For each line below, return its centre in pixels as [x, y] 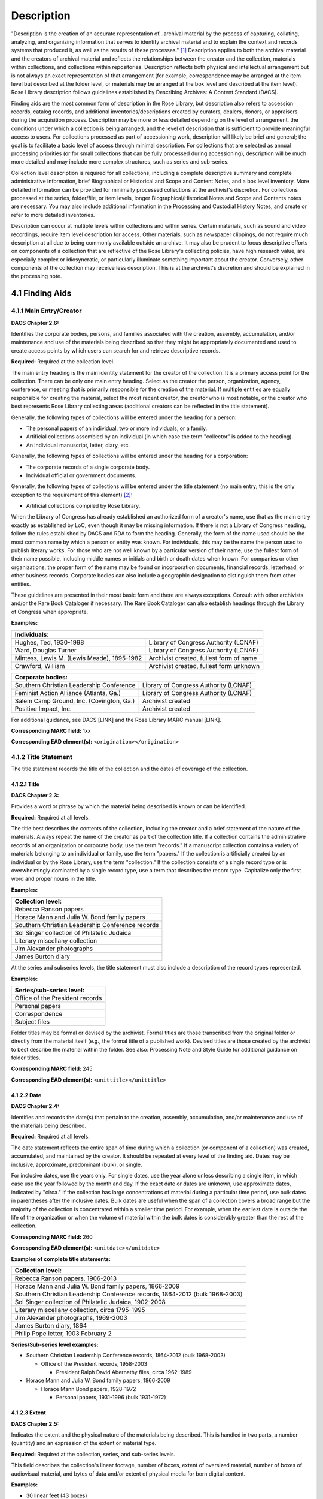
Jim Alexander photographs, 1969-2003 [71, 1317]
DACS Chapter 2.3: [35, 795]
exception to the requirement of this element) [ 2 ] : [72, 495]
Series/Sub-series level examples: [55, 1344]
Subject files [32, 1021]
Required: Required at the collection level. [63, 362]
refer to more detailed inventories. [53, 215]
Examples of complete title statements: [61, 1259]
